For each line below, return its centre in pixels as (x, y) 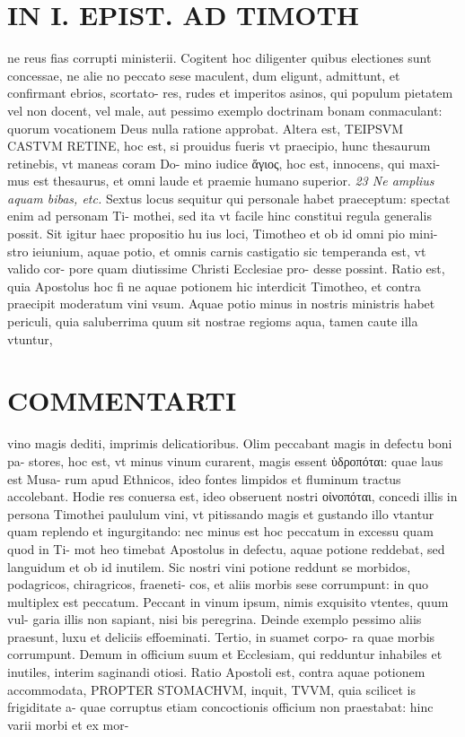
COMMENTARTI (122, 400)
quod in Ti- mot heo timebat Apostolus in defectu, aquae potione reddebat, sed (226, 548)
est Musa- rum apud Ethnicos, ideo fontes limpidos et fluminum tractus (204, 478)
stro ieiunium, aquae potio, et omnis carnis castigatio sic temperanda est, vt (217, 251)
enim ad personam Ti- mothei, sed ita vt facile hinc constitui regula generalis (219, 216)
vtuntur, (30, 338)
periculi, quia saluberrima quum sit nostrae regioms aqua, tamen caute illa (213, 321)
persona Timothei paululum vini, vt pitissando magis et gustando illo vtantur (221, 513)
